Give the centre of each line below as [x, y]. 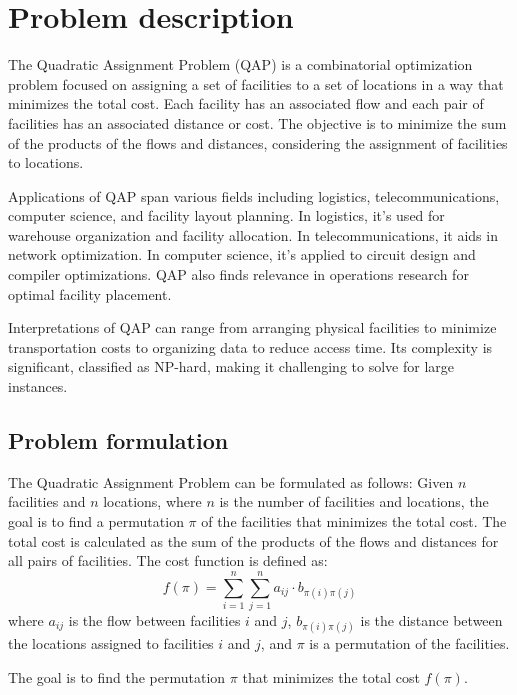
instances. [38, 386]
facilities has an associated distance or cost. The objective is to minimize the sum [257, 122]
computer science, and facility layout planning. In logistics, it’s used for [226, 215]
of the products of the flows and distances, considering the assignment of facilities [258, 142]
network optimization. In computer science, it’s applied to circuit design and [242, 254]
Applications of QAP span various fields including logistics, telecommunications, [254, 195]
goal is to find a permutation [96, 521]
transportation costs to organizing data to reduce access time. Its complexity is [250, 346]
